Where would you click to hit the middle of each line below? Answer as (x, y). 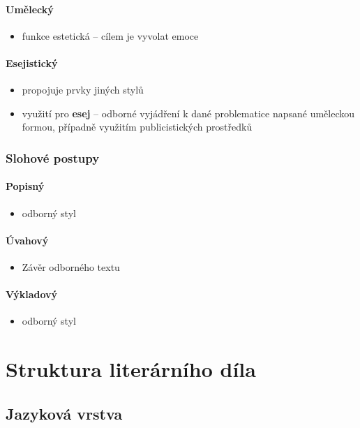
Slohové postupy (53, 157)
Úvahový (27, 240)
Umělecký (30, 9)
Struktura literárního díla (131, 369)
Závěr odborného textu (71, 267)
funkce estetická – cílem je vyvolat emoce (110, 35)
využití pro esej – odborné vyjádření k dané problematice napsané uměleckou (188, 113)
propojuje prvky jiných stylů (83, 90)
